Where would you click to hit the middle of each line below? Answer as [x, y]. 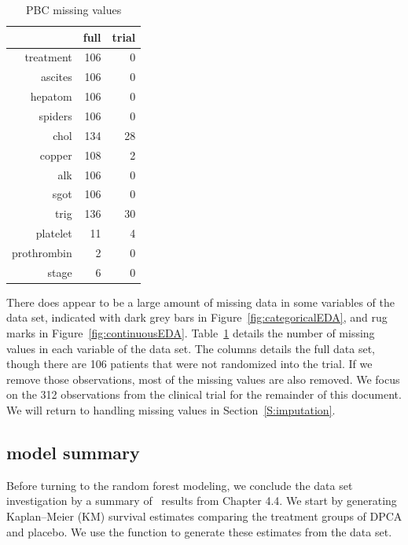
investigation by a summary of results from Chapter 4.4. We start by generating [202, 501]
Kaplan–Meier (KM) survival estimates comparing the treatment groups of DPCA [204, 516]
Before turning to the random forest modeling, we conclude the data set [180, 485]
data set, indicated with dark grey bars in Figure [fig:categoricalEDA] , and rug [197, 317]
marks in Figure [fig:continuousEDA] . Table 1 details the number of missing [191, 333]
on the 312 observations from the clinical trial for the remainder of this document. [204, 394]
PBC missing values [74, 9]
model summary [73, 452]
